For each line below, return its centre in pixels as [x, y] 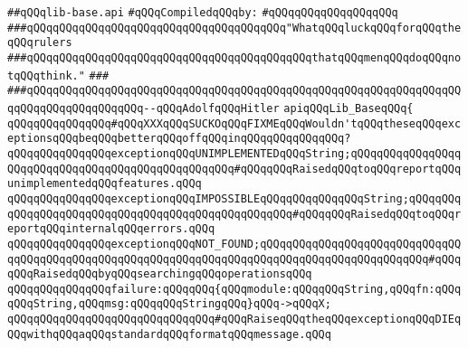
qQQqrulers [40, 43]
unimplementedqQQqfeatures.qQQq [105, 184]
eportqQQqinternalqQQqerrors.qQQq [111, 229]
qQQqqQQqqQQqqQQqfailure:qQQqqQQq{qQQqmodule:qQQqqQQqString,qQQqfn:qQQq [234, 289]
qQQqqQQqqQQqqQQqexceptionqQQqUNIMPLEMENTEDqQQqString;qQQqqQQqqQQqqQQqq [234, 153]
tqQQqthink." [46, 75]
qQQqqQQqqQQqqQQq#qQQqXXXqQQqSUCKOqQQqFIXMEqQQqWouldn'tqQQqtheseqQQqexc [234, 123]
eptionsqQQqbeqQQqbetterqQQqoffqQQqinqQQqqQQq [150, 139]
